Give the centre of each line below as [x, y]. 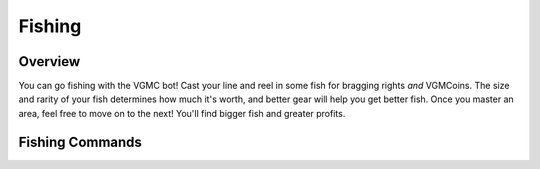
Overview [49, 61]
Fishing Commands [80, 141]
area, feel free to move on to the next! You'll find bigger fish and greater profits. [182, 113]
